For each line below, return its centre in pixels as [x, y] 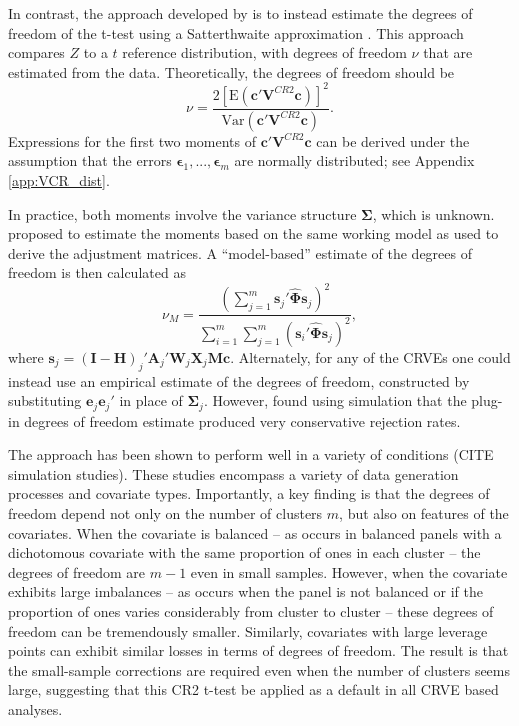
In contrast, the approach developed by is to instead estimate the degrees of [240, 13]
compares [36, 52]
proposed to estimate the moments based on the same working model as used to [253, 233]
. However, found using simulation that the [335, 400]
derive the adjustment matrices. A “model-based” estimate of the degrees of [240, 252]
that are [448, 52]
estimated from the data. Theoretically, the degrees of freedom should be [231, 71]
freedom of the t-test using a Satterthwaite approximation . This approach [236, 32]
